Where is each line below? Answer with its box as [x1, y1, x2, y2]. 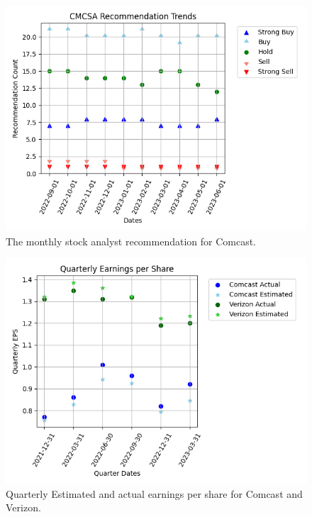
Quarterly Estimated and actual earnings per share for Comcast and [6, 486, 303, 501]
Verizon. [6, 500, 41, 515]
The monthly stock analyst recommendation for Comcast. [6, 233, 257, 248]
